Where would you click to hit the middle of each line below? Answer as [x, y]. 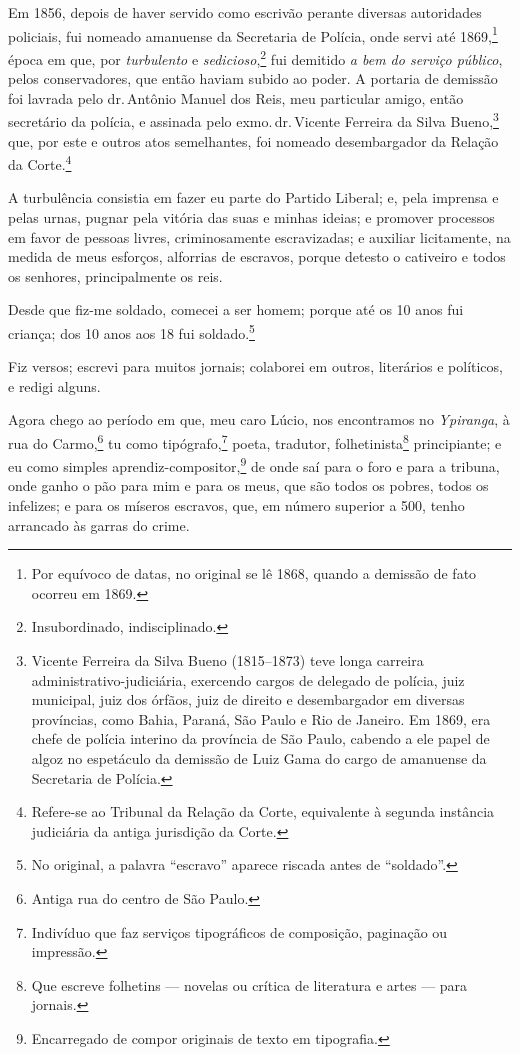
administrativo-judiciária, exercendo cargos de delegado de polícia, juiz [248, 679]
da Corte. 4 [40, 162]
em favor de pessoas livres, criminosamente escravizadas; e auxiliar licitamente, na [259, 236]
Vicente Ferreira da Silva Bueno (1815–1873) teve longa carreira [227, 660]
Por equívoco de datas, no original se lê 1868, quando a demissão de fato [254, 573]
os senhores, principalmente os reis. [115, 275]
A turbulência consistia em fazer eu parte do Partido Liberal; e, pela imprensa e [253, 197]
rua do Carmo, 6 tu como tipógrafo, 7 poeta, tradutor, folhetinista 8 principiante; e [255, 441]
